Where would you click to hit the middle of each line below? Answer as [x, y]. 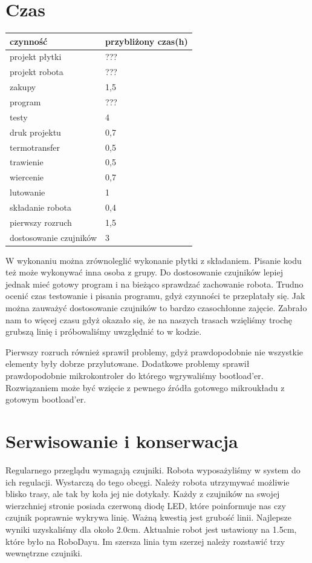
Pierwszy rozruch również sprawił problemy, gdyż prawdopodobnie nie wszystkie [154, 351]
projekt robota [37, 72]
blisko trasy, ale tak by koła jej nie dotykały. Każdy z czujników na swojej [143, 494]
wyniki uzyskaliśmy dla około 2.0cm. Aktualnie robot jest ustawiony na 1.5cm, [151, 529]
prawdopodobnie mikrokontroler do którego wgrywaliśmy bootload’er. [135, 376]
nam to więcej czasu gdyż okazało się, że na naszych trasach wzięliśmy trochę [149, 319]
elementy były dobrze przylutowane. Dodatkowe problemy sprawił [128, 364]
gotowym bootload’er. [46, 399]
